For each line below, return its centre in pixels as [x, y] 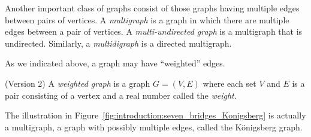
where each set [230, 83]
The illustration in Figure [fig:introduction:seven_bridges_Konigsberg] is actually [155, 115]
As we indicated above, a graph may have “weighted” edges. [115, 63]
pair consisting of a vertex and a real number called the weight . [121, 95]
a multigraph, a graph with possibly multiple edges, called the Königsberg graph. [154, 127]
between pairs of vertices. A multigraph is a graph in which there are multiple [147, 19]
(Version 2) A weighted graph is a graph [78, 83]
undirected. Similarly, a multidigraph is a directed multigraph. [118, 43]
